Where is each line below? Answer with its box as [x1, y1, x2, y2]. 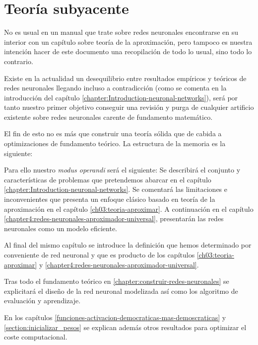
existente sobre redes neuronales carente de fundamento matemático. [4, 111, 213, 122]
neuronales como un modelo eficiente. [4, 223, 117, 233]
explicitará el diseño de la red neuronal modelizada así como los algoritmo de [4, 285, 238, 296]
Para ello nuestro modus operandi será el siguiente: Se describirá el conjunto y [4, 165, 241, 175]
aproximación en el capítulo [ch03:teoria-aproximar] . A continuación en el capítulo [4, 203, 254, 214]
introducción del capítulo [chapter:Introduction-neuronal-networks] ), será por [4, 92, 238, 102]
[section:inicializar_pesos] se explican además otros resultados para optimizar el [4, 322, 247, 332]
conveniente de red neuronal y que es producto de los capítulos [4, 250, 195, 259]
